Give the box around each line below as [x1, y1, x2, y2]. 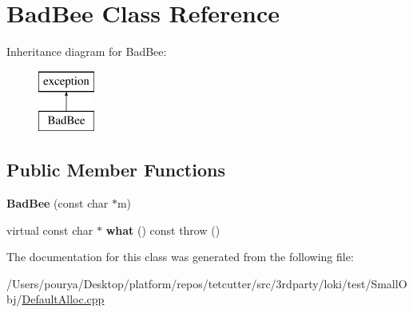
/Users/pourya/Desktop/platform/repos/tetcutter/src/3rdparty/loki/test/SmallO [6, 275, 407, 291]
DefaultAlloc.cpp [22, 291, 105, 307]
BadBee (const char [6, 195, 109, 212]
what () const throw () [105, 221, 220, 238]
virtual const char [6, 221, 93, 238]
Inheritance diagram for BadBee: [6, 43, 167, 60]
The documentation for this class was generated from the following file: [6, 248, 354, 265]
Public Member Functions [6, 157, 225, 182]
